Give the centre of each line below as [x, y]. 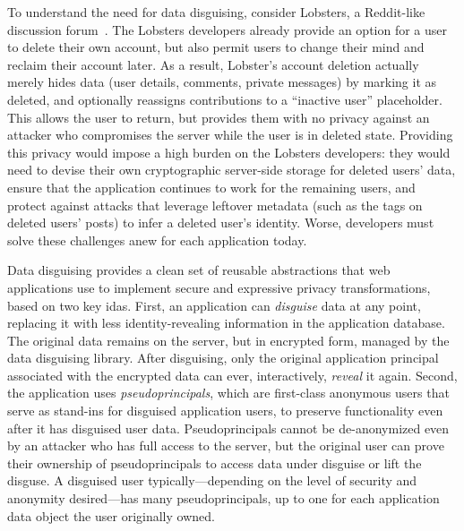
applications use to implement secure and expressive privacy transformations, [219, 287]
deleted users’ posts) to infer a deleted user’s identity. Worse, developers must [221, 223]
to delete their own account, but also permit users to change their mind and [216, 47]
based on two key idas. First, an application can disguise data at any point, [214, 305]
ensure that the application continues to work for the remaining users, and [211, 187]
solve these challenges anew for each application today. [157, 240]
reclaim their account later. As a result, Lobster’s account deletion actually [213, 64]
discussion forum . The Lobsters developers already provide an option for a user [228, 29]
